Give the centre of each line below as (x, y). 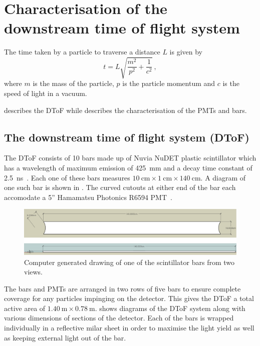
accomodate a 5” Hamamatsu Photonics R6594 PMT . (88, 197)
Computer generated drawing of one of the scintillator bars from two (129, 262)
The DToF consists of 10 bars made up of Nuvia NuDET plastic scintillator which (130, 158)
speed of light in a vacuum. (46, 93)
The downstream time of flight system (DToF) (127, 137)
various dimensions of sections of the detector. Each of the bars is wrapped (119, 318)
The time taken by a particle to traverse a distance (82, 52)
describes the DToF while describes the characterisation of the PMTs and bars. (125, 110)
